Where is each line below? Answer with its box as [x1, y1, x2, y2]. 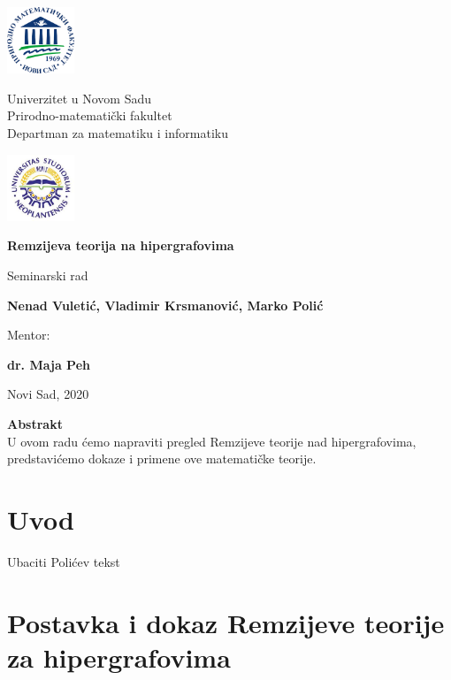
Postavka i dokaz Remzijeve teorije [7, 604, 445, 640]
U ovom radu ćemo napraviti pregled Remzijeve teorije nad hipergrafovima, [7, 432, 417, 450]
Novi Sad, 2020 [7, 385, 89, 403]
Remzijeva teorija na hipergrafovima [7, 236, 234, 255]
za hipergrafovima [7, 638, 231, 675]
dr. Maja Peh [7, 355, 90, 373]
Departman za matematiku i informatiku [7, 124, 228, 142]
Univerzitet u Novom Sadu [7, 88, 151, 107]
